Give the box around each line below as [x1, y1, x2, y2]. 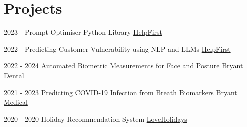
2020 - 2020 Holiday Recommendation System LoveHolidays [4, 113, 187, 124]
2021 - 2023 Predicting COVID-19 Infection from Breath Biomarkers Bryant [4, 87, 237, 97]
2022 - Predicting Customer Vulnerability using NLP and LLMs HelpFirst [4, 43, 231, 54]
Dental [4, 70, 24, 80]
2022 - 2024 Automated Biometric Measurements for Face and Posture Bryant [4, 60, 243, 71]
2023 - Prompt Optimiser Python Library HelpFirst [4, 27, 162, 37]
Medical [4, 97, 28, 107]
